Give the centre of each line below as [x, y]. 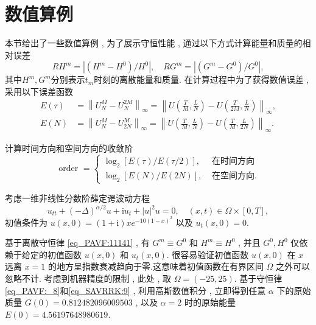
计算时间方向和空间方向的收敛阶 [69, 148]
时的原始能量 [210, 302]
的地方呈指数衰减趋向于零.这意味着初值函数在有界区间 [156, 266]
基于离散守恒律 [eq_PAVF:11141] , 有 [77, 243]
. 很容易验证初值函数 [208, 254]
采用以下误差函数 [39, 91]
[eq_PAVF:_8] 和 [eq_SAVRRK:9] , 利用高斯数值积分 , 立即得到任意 [135, 290]
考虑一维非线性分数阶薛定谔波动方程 [77, 197]
